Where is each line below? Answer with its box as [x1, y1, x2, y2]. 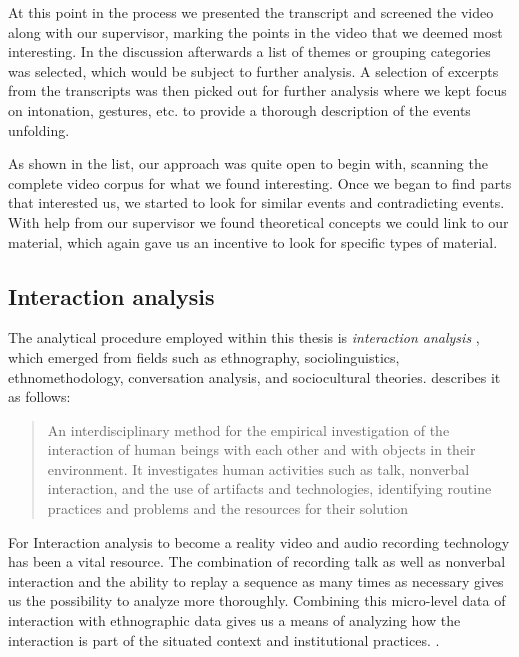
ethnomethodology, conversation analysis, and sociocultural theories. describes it [8, 366, 501, 387]
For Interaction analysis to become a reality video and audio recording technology [8, 531, 510, 552]
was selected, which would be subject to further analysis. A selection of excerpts [8, 60, 499, 81]
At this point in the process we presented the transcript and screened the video [8, 2, 494, 22]
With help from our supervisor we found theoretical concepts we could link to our [8, 211, 509, 232]
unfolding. [8, 119, 70, 140]
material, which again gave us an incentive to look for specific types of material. [8, 231, 498, 252]
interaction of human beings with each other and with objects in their [47, 439, 476, 460]
